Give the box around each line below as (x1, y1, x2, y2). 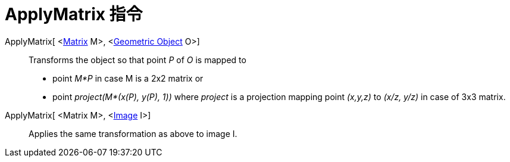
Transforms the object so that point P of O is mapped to (29, 54, 246, 65)
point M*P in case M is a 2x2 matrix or (52, 73, 204, 83)
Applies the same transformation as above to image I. (29, 128, 237, 139)
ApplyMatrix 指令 (5, 4, 143, 24)
